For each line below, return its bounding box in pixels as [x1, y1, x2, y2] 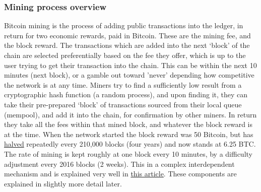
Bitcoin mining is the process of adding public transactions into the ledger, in [4, 20, 243, 31]
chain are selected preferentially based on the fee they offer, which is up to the [4, 50, 246, 60]
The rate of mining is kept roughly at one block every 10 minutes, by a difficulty [4, 148, 252, 159]
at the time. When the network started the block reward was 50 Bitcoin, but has [4, 129, 253, 139]
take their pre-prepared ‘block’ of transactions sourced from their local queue [4, 99, 242, 109]
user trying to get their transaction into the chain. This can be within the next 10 [4, 59, 257, 70]
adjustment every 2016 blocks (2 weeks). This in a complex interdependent [4, 158, 235, 169]
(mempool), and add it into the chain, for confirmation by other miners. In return [4, 109, 257, 119]
